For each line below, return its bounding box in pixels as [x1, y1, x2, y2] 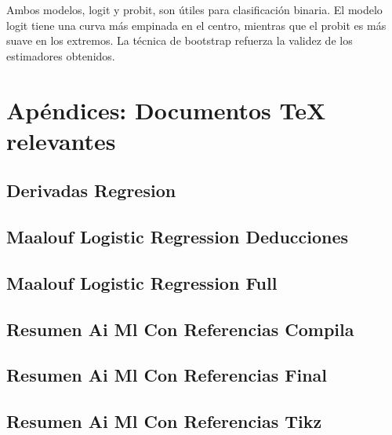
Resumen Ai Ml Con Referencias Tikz [6, 409, 322, 433]
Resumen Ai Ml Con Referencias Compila [6, 316, 354, 341]
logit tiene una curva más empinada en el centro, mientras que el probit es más [6, 16, 387, 33]
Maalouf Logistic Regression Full [6, 270, 278, 294]
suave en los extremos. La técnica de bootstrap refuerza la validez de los [6, 32, 353, 49]
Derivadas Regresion [6, 178, 176, 203]
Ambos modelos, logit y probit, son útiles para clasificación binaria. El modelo [6, 2, 383, 17]
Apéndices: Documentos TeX [6, 93, 326, 126]
